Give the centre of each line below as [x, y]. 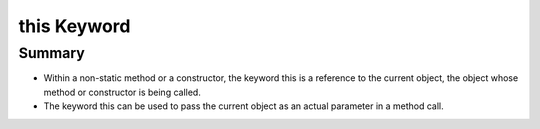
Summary [51, 53]
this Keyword [74, 26]
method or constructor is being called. [122, 92]
